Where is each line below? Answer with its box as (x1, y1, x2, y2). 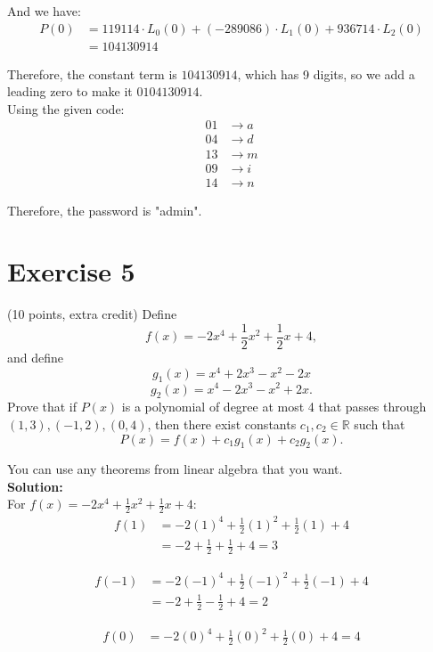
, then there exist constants (147, 414, 297, 433)
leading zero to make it (7, 82, 133, 101)
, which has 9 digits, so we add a (237, 64, 415, 83)
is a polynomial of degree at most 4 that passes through (121, 397, 427, 416)
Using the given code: (7, 99, 125, 118)
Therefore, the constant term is (7, 64, 177, 83)
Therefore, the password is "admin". (7, 200, 202, 219)
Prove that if (7, 397, 78, 416)
